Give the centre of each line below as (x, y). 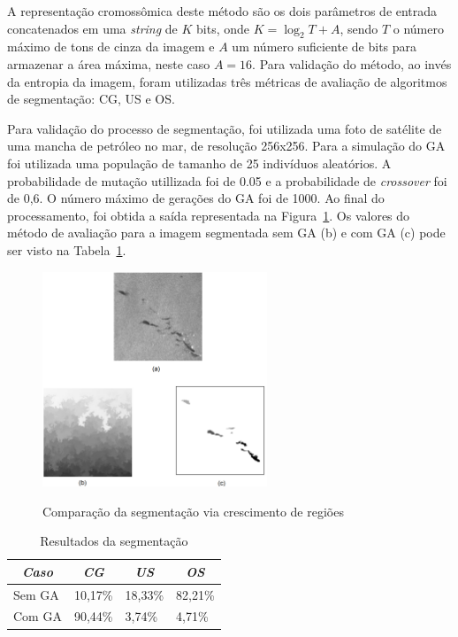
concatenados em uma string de (92, 28)
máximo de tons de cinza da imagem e (111, 47)
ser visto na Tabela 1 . (67, 249)
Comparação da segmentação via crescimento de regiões (193, 511)
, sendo (359, 28)
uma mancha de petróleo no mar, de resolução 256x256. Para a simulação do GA (226, 146)
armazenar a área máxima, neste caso (109, 63)
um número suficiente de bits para (324, 47)
